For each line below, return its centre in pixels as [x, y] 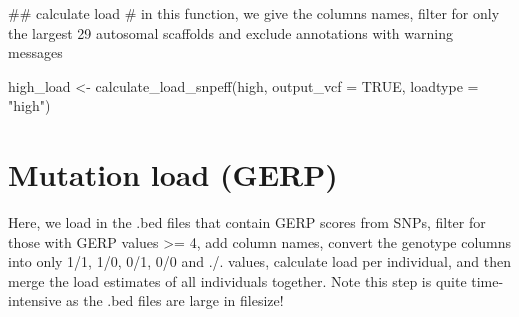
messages [35, 52]
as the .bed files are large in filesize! [175, 300]
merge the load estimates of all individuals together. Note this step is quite [237, 280]
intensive [35, 300]
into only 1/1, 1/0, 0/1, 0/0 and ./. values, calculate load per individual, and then [260, 261]
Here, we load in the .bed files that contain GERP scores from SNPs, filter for [247, 222]
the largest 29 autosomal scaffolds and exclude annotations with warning [230, 32]
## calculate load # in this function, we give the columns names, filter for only [254, 13]
